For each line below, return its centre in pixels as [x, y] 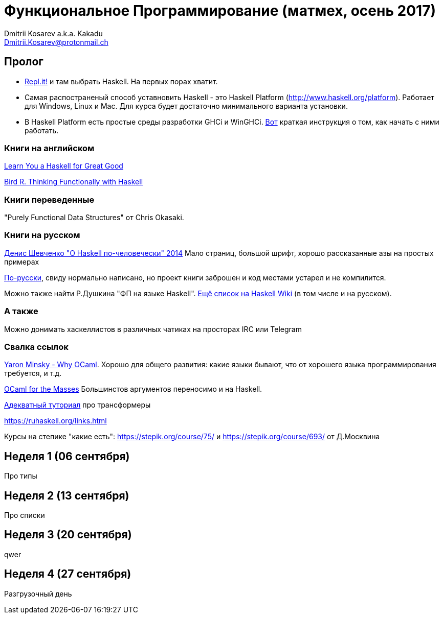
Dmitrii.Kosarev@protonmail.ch [56, 42]
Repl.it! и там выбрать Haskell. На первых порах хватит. [121, 81]
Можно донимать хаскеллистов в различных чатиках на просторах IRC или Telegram [153, 329]
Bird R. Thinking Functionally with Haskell [74, 182]
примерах [22, 262]
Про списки [25, 515]
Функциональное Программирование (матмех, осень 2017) [220, 11]
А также [21, 311]
